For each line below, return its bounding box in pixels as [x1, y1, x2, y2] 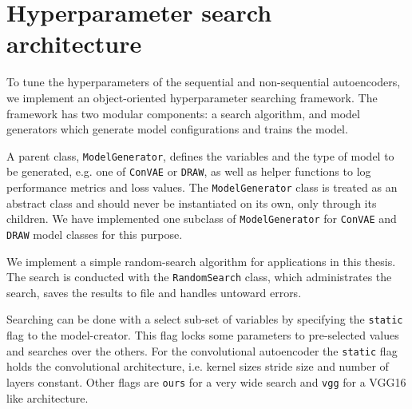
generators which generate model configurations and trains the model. [6, 121, 348, 137]
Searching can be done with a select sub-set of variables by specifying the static [6, 311, 403, 328]
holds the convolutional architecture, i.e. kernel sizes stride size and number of [6, 358, 389, 375]
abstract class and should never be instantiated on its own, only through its [6, 194, 377, 211]
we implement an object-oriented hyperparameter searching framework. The [6, 89, 378, 105]
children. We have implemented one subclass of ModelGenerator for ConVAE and [6, 210, 397, 227]
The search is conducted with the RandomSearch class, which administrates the [6, 268, 392, 285]
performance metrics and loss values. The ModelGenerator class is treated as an [6, 179, 398, 195]
